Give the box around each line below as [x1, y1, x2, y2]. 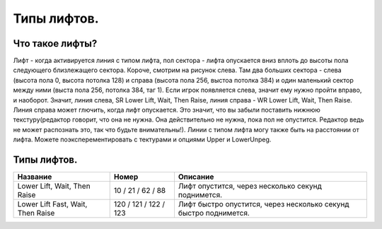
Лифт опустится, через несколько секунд [178, 181, 322, 191]
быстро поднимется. [178, 209, 250, 218]
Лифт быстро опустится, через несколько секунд [178, 199, 349, 209]
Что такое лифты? [13, 37, 98, 49]
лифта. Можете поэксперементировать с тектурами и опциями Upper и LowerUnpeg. [13, 135, 272, 144]
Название [17, 172, 52, 182]
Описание [178, 172, 214, 182]
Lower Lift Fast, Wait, [17, 199, 88, 209]
